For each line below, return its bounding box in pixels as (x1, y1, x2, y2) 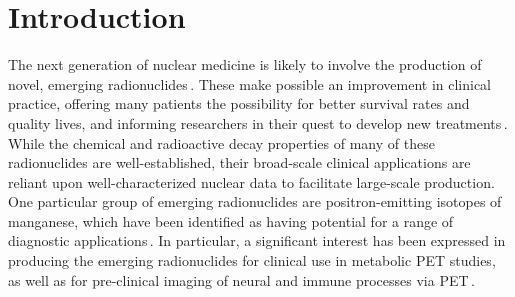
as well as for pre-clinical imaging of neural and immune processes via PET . (8, 269, 475, 290)
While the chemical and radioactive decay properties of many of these (8, 132, 435, 153)
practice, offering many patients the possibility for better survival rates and (8, 93, 470, 114)
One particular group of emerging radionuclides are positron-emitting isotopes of (8, 191, 502, 212)
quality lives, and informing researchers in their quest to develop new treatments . (8, 112, 508, 133)
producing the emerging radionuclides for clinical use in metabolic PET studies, (8, 250, 496, 271)
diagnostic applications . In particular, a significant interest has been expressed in (8, 230, 506, 251)
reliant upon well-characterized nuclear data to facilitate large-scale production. (8, 171, 495, 192)
